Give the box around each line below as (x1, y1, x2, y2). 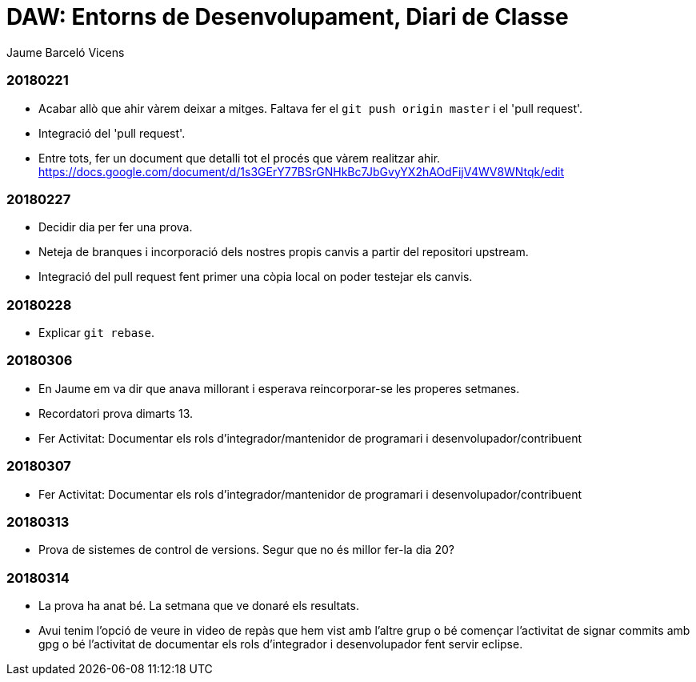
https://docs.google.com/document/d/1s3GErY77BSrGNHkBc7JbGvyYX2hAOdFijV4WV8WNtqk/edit (38, 164, 565, 179)
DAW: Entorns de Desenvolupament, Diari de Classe (6, 3, 569, 30)
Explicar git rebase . (38, 326, 154, 339)
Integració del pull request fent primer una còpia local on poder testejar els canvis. (38, 270, 473, 284)
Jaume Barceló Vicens (6, 45, 125, 59)
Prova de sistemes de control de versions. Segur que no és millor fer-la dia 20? (38, 543, 454, 557)
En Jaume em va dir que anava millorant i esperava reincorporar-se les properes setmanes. (38, 381, 520, 395)
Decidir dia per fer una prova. (38, 220, 193, 235)
